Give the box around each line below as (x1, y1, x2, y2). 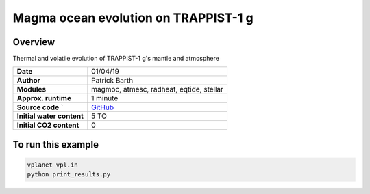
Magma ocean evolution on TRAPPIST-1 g (12, 10, 254, 25)
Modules (16, 85, 47, 94)
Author (16, 76, 40, 85)
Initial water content (16, 111, 84, 121)
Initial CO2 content (16, 120, 79, 130)
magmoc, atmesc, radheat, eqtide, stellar (91, 85, 224, 94)
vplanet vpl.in (27, 161, 78, 169)
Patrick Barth (91, 76, 134, 85)
